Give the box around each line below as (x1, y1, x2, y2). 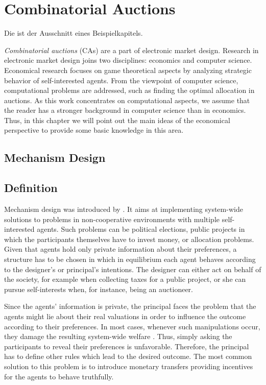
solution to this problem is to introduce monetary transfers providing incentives (4, 360, 253, 371)
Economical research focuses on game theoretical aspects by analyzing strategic (4, 64, 252, 75)
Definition (4, 180, 58, 196)
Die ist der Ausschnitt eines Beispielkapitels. (4, 28, 143, 38)
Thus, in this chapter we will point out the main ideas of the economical (4, 114, 230, 125)
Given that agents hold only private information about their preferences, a (4, 244, 237, 254)
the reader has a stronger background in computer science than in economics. (4, 105, 246, 115)
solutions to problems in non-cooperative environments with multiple (4, 213, 220, 224)
